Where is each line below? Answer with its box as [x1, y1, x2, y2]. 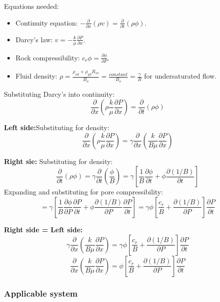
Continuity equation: [15, 17, 78, 27]
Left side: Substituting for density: [4, 122, 110, 133]
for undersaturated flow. [144, 71, 217, 81]
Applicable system [4, 287, 78, 300]
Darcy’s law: [15, 34, 53, 44]
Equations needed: [4, 1, 59, 11]
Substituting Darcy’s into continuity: [4, 88, 114, 99]
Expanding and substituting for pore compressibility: [4, 187, 163, 197]
